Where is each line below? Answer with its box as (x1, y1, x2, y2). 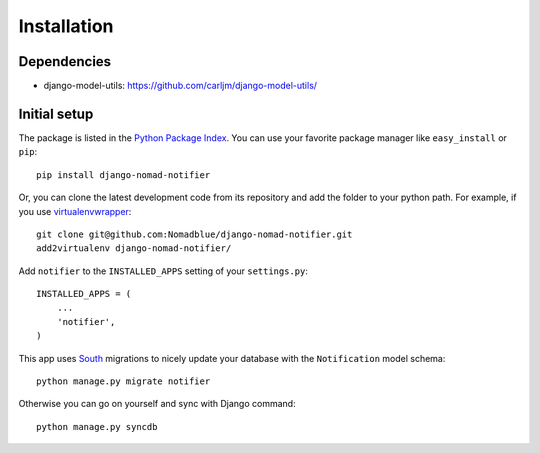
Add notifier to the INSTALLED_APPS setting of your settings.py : (18, 265, 309, 277)
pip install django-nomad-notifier (36, 169, 211, 180)
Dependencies (18, 53, 112, 70)
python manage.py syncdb (36, 421, 158, 432)
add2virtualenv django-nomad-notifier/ (36, 243, 232, 254)
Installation (18, 15, 114, 37)
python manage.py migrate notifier (36, 376, 211, 387)
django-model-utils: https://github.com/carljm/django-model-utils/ (43, 80, 318, 92)
